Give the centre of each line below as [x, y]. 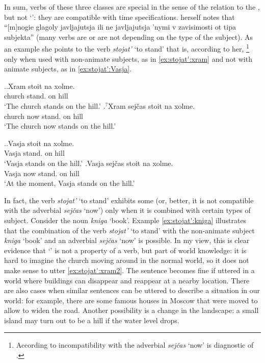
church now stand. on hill [44, 116]
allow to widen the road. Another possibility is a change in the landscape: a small [131, 310]
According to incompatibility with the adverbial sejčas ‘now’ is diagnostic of [135, 345]
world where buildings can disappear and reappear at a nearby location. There [127, 280]
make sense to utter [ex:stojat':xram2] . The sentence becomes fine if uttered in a [129, 270]
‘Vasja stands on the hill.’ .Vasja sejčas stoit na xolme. [89, 163]
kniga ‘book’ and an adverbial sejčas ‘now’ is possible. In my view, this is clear [127, 240]
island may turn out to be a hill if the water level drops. [92, 320]
